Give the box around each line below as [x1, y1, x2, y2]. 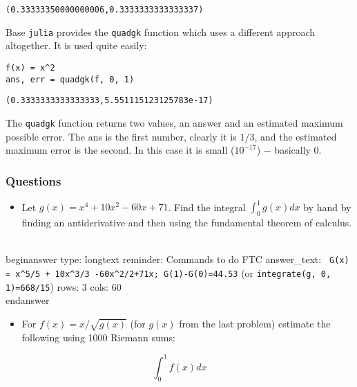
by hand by [303, 199, 351, 214]
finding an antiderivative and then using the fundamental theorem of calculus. [21, 215, 352, 230]
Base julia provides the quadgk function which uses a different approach [6, 24, 316, 39]
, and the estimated [254, 129, 337, 143]
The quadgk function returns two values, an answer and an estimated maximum [6, 115, 343, 129]
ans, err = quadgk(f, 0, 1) [6, 74, 135, 84]
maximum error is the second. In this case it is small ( [6, 143, 235, 157]
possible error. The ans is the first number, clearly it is [6, 129, 237, 143]
